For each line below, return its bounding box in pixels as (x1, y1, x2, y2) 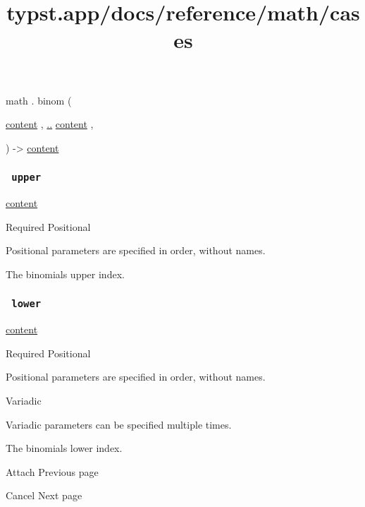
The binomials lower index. (6, 441, 123, 455)
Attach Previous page (6, 464, 99, 479)
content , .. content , (6, 117, 94, 131)
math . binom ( (6, 93, 72, 107)
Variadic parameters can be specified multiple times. (6, 417, 232, 431)
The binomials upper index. (6, 266, 125, 281)
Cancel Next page (6, 488, 82, 503)
